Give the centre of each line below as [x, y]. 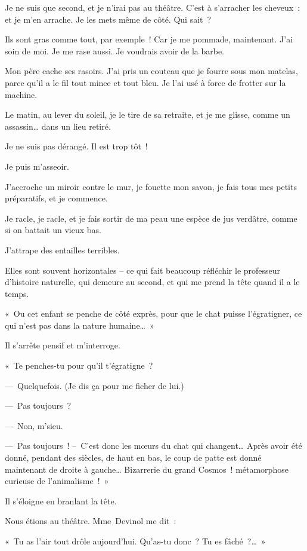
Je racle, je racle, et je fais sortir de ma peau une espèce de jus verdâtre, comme [151, 218]
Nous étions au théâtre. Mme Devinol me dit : [91, 521]
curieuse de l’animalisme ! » [57, 481]
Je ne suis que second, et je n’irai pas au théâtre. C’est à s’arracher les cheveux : [153, 7]
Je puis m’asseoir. [37, 166]
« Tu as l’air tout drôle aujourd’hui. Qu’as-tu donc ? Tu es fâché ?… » [135, 541]
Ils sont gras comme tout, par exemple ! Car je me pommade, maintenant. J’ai [149, 39]
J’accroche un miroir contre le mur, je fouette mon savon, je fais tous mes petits [151, 186]
